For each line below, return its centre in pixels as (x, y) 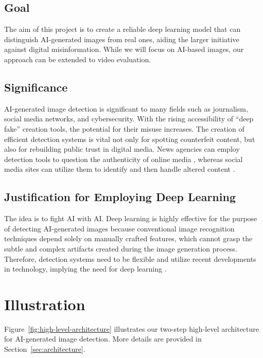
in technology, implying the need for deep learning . (85, 269)
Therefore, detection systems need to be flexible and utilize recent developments (130, 258)
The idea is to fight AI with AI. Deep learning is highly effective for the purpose (131, 218)
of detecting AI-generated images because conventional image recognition (119, 228)
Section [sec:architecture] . (45, 349)
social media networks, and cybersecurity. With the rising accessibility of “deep (129, 119)
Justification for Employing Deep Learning (120, 197)
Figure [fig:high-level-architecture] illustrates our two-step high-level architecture (131, 328)
